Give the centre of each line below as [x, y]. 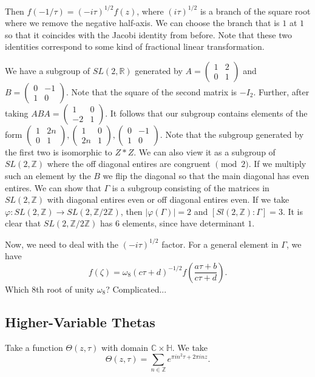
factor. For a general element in [220, 244]
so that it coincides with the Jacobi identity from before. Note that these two [148, 34]
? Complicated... [136, 289]
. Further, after [281, 91]
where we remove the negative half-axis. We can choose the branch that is [142, 23]
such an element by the [48, 176]
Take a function [34, 347]
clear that [23, 223]
